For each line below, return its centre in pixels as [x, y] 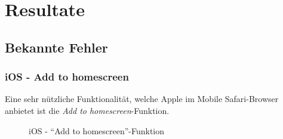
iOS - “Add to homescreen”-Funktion [97, 130]
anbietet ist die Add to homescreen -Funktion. [87, 110]
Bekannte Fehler [56, 47]
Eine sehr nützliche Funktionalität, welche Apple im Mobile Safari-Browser [142, 99]
